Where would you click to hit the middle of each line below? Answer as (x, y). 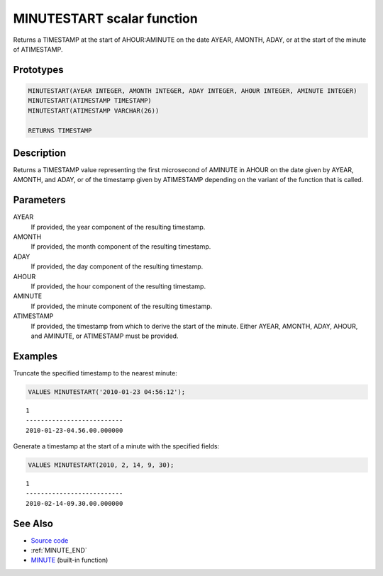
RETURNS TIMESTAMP (60, 130)
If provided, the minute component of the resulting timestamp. (122, 306)
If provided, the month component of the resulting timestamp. (121, 247)
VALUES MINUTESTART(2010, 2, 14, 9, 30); (101, 465)
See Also (33, 523)
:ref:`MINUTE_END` (59, 550)
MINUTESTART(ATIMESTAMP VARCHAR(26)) (94, 111)
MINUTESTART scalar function (105, 18)
